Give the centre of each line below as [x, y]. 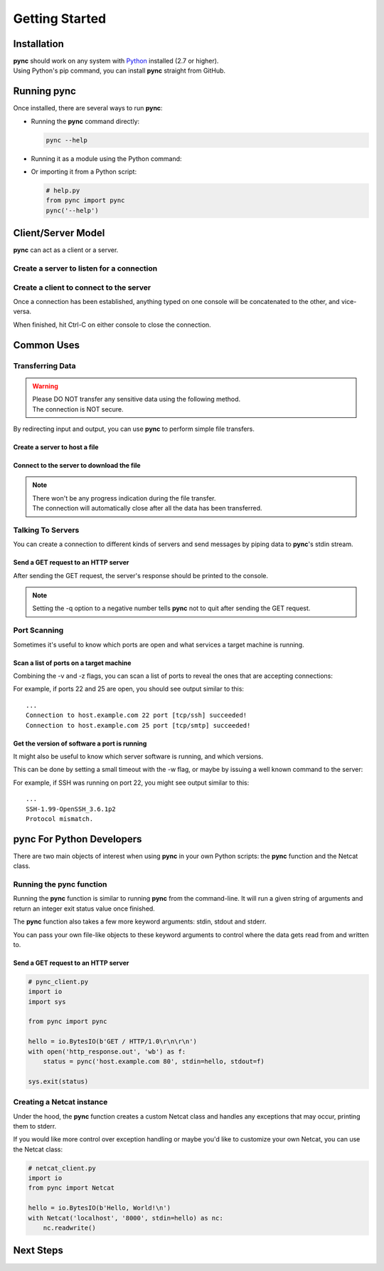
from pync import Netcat [71, 1188]
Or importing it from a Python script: [84, 172]
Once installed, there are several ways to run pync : [88, 108]
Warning [45, 386]
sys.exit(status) [58, 1081]
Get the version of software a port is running [80, 743]
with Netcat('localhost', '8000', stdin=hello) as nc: [126, 1218]
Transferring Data [44, 365]
